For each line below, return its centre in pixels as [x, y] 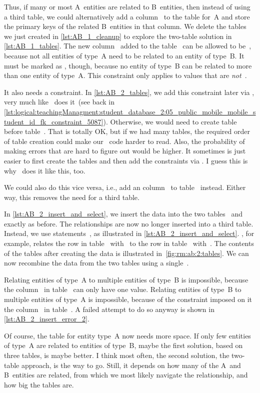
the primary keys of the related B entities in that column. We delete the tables [125, 26]
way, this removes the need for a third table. [72, 197]
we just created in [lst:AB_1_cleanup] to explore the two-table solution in [118, 36]
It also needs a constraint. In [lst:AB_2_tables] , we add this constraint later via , [129, 92]
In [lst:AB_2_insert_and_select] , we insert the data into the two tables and [123, 214]
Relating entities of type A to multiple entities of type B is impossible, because [126, 279]
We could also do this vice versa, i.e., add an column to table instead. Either [125, 187]
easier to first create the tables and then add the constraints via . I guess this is [126, 160]
